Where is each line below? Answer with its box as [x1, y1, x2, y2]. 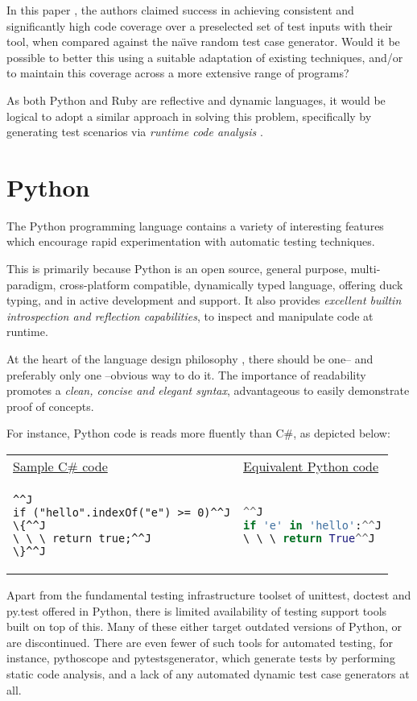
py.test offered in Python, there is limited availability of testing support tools [6, 602, 387, 619]
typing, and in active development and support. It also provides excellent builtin [6, 292, 402, 309]
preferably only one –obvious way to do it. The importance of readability [6, 366, 366, 383]
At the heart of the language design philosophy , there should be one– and [6, 350, 374, 367]
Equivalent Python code [243, 457, 379, 475]
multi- [350, 260, 381, 277]
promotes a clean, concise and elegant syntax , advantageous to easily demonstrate [6, 382, 410, 399]
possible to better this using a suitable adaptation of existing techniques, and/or [6, 48, 403, 65]
